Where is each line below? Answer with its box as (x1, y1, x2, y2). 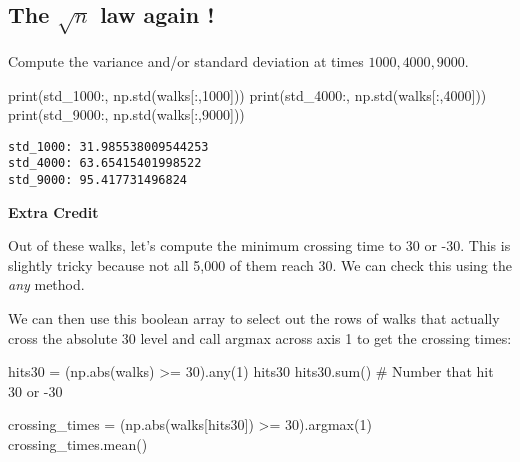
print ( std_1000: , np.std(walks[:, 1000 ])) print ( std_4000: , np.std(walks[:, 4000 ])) (8, 84, 487, 105)
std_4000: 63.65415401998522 (8, 156, 202, 171)
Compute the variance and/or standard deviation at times (8, 50, 364, 71)
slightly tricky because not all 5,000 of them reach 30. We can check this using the (8, 254, 512, 275)
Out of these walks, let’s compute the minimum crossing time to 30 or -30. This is (8, 235, 511, 256)
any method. (8, 274, 85, 295)
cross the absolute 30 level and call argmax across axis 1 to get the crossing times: (8, 327, 512, 348)
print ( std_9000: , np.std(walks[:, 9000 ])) (8, 104, 245, 125)
